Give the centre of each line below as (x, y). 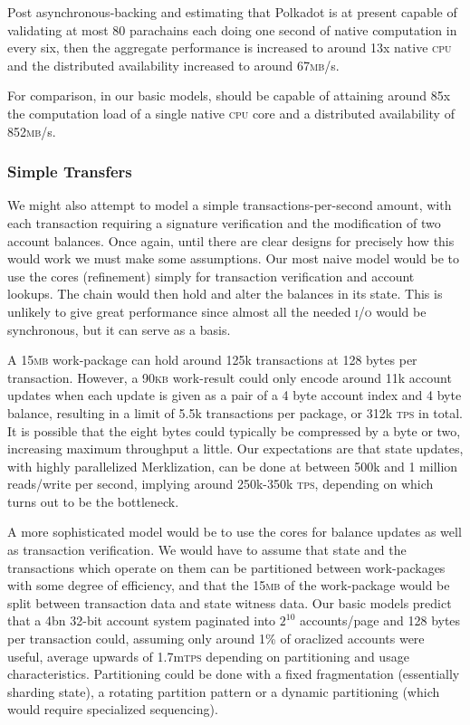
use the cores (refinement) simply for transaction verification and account (211, 276)
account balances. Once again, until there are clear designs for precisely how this (231, 240)
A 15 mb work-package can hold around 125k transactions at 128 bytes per (212, 360)
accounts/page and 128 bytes (380, 620)
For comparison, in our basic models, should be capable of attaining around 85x (229, 95)
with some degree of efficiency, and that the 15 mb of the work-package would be (229, 585)
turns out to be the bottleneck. (93, 501)
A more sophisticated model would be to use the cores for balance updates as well (235, 532)
